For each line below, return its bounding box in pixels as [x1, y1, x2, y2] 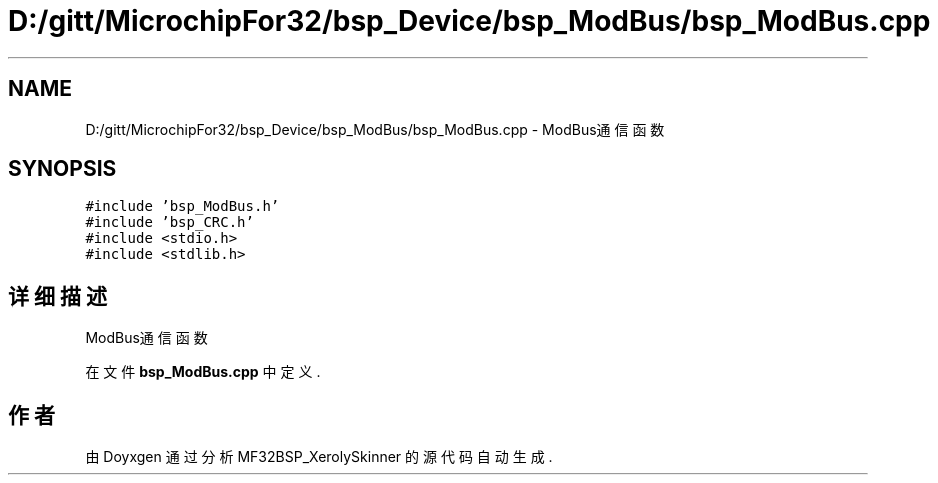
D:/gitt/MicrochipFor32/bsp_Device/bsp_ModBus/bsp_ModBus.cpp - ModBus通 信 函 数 [85, 120, 665, 138]
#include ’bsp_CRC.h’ [85, 214, 254, 231]
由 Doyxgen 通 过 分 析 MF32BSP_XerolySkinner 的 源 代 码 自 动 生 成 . [85, 448, 553, 466]
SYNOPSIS [8, 156, 117, 182]
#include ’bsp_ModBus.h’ [85, 198, 280, 215]
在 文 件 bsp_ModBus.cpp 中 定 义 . [85, 363, 321, 381]
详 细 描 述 [8, 283, 107, 309]
